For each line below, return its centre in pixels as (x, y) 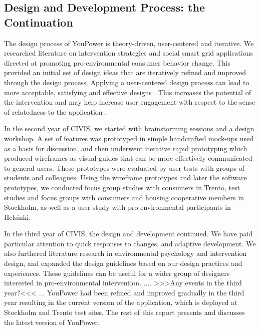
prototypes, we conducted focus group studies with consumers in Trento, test (122, 187)
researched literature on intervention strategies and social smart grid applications (128, 53)
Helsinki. (17, 217)
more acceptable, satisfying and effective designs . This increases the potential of (127, 92)
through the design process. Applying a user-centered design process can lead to (127, 82)
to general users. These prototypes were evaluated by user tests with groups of (124, 168)
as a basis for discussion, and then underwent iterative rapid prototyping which (126, 148)
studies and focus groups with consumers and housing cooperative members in (124, 197)
